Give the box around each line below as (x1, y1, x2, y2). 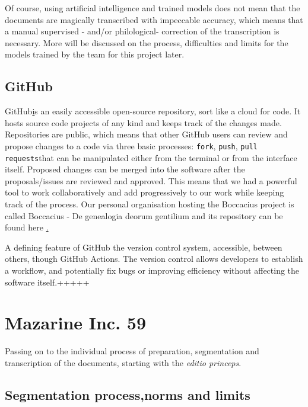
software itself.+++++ (5, 275, 90, 288)
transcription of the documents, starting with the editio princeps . (5, 356, 242, 368)
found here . (5, 221, 49, 233)
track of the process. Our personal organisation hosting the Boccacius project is (5, 198, 294, 210)
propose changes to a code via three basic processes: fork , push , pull (5, 139, 258, 152)
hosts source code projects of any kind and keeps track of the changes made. (5, 116, 282, 129)
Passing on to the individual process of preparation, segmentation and (5, 345, 259, 357)
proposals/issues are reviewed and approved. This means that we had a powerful (5, 174, 297, 187)
